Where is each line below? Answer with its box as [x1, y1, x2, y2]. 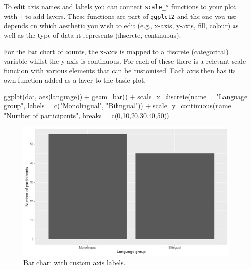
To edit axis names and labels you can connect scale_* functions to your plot [4, 1, 236, 11]
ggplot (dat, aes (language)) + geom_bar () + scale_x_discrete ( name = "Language [4, 91, 248, 101]
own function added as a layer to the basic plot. [4, 75, 146, 85]
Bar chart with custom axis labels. [23, 257, 126, 268]
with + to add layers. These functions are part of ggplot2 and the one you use [4, 11, 237, 21]
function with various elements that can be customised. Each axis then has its [4, 65, 236, 75]
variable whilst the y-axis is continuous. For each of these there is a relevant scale [4, 56, 246, 66]
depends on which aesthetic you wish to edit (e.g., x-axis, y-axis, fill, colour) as [4, 20, 239, 31]
